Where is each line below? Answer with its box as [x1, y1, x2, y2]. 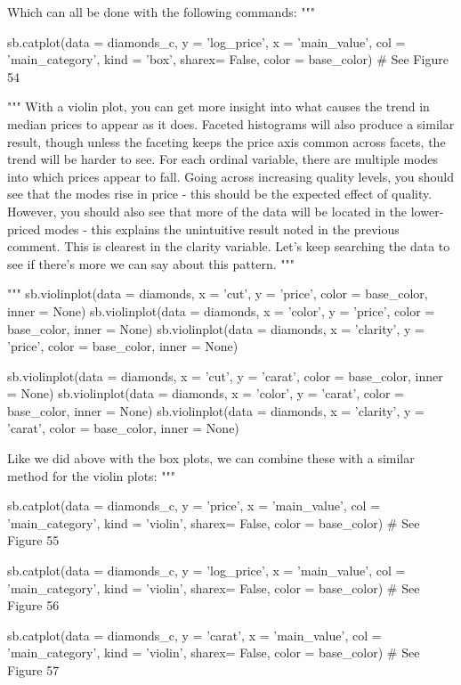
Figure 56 [7, 596, 60, 615]
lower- [410, 201, 444, 220]
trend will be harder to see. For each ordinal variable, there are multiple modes [7, 150, 439, 168]
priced [7, 219, 41, 238]
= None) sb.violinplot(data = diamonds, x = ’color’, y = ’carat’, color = [7, 384, 404, 403]
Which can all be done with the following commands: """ [7, 3, 315, 20]
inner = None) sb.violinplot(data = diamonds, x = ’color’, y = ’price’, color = [7, 301, 435, 320]
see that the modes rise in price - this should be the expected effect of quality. [7, 184, 433, 203]
